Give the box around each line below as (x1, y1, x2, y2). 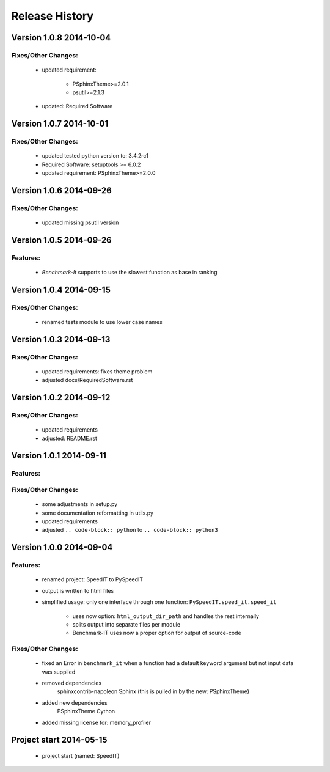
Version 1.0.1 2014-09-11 (11, 450, 107, 461)
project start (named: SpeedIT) (42, 752, 120, 759)
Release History (11, 9, 94, 23)
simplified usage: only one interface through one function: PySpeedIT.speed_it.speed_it (42, 598, 277, 606)
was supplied (42, 668, 76, 675)
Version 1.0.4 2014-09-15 (11, 284, 111, 295)
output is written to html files (42, 587, 114, 594)
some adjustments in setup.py (42, 501, 118, 508)
